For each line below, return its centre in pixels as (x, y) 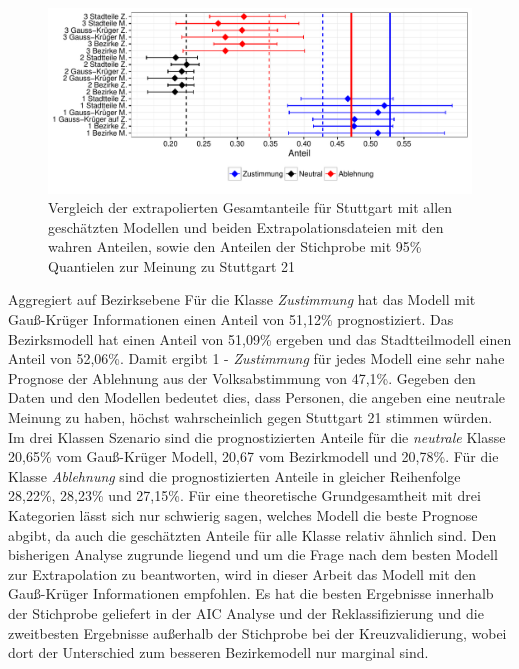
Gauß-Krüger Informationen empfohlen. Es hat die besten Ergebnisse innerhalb (251, 593)
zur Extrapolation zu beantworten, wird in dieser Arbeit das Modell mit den (242, 573)
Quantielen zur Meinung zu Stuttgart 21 (172, 265)
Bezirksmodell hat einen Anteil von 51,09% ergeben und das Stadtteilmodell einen (260, 338)
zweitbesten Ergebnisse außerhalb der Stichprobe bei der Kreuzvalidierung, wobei (257, 632)
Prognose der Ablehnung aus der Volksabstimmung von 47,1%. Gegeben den (242, 377)
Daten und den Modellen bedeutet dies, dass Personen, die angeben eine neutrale (257, 397)
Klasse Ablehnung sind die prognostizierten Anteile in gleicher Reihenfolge (234, 475)
